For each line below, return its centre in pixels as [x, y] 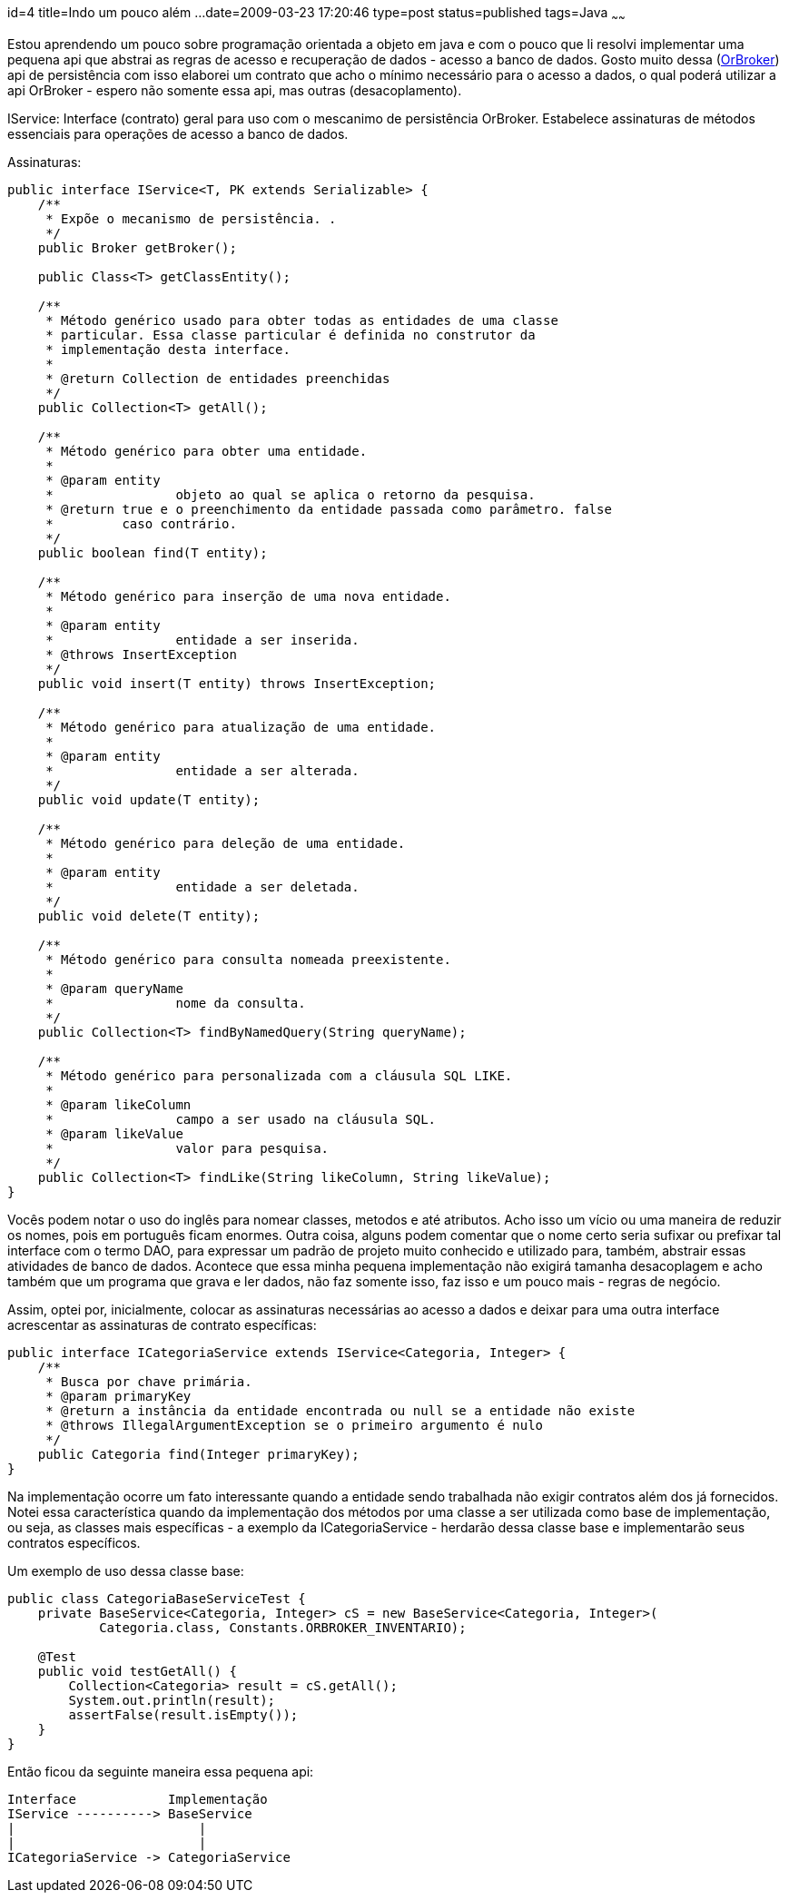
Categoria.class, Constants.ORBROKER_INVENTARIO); [283, 1627]
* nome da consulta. [176, 1003]
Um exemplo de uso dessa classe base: [126, 1570]
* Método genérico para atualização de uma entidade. [241, 727]
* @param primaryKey [118, 1396]
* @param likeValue [114, 1133]
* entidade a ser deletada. [202, 886]
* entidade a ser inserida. [202, 640]
